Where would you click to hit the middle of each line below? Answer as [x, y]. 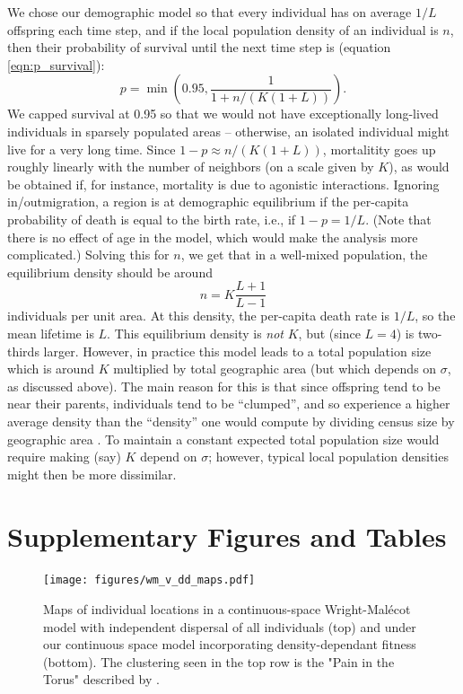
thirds [23, 351]
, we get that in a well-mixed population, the [304, 255]
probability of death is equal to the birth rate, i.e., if [152, 219]
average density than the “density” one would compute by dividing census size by [231, 421]
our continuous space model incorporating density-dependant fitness [230, 644]
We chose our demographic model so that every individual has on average [210, 12]
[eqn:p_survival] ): [56, 64]
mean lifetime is [51, 333]
